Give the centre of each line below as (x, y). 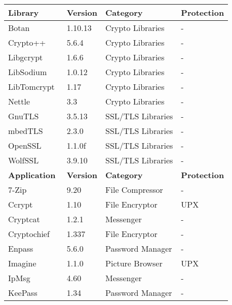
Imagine (22, 263)
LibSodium (28, 72)
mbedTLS (26, 131)
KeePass (23, 293)
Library (24, 12)
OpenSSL (25, 145)
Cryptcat (24, 219)
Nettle (19, 101)
